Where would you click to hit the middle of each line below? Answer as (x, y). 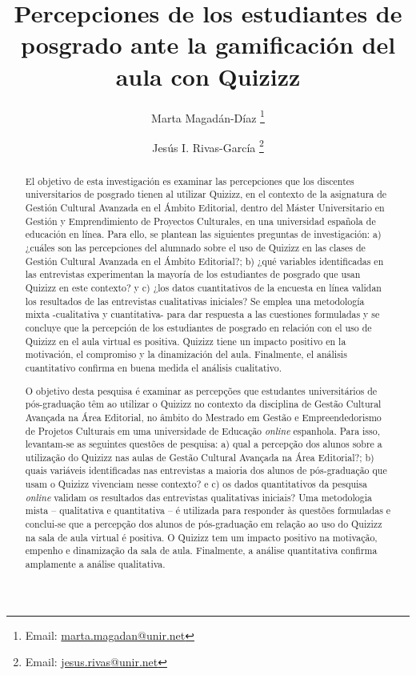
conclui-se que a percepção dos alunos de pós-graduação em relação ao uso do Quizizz (204, 524)
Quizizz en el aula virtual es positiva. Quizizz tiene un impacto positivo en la (186, 341)
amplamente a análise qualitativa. (95, 564)
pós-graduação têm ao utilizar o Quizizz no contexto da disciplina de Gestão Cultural (203, 404)
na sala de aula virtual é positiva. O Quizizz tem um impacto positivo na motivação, (201, 537)
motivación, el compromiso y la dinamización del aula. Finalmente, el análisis (186, 354)
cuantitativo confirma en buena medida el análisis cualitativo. (154, 367)
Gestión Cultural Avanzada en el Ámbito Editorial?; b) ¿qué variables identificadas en (204, 261)
